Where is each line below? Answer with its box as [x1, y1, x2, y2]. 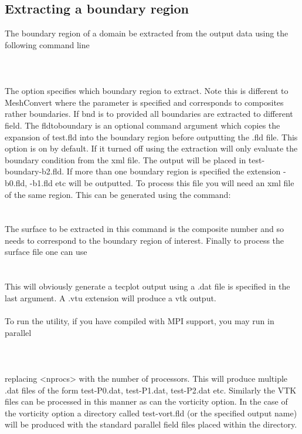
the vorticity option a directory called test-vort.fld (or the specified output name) [5, 406, 297, 419]
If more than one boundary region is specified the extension [66, 165, 281, 177]
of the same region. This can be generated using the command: [5, 188, 231, 200]
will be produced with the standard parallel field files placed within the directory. [5, 418, 297, 430]
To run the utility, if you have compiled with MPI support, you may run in [5, 315, 274, 327]
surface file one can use [5, 245, 87, 258]
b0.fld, [5, 176, 28, 189]
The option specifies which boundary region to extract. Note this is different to [5, 85, 289, 97]
